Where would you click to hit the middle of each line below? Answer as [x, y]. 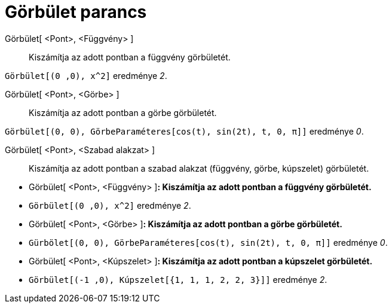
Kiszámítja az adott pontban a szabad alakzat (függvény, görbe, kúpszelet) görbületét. [199, 168]
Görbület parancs [76, 12]
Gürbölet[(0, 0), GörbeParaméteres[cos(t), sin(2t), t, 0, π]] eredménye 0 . [208, 242]
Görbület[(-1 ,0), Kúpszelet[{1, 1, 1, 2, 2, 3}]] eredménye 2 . [178, 279]
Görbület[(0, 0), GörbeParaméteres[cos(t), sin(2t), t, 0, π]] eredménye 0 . [184, 131]
